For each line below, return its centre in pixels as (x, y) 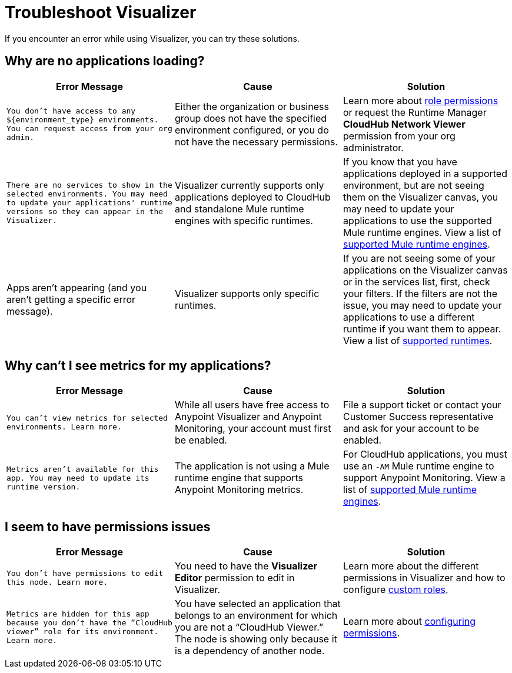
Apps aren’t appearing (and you (77, 287)
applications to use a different (409, 317)
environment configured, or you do (252, 130)
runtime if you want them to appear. (422, 329)
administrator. (373, 147)
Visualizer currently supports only (249, 185)
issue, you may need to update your (422, 305)
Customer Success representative (418, 417)
